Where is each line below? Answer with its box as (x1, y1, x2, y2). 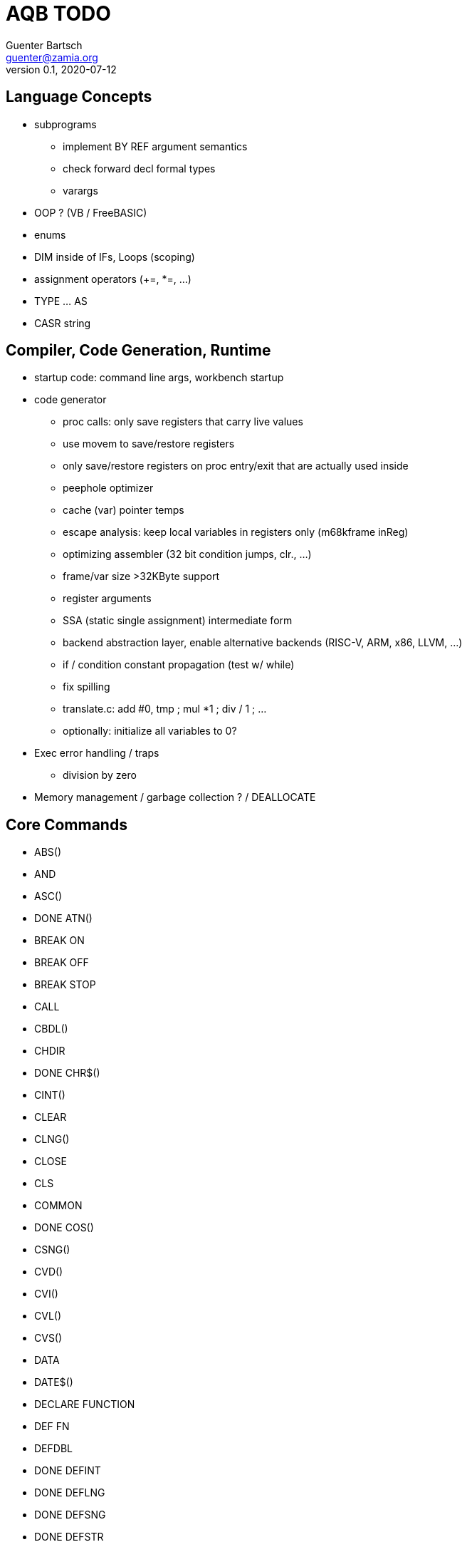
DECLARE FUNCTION (34, 1398, 135, 1411)
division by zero (63, 769, 137, 782)
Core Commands (6, 815, 127, 834)
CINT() (34, 1089, 65, 1102)
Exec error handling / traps (34, 747, 159, 760)
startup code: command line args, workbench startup (34, 371, 284, 384)
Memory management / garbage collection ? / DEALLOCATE (34, 791, 316, 804)
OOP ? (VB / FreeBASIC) (34, 206, 147, 219)
